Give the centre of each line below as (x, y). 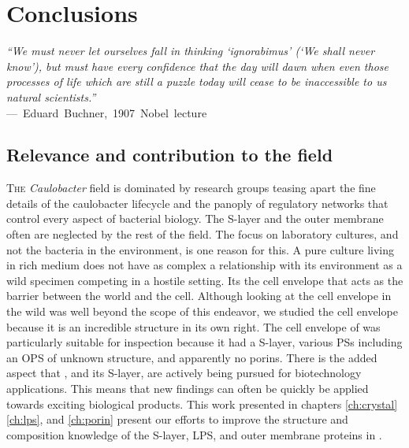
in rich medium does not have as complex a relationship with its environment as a (204, 265)
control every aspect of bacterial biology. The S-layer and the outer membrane (195, 218)
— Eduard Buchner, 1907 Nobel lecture (107, 112)
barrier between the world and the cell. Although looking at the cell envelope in (199, 296)
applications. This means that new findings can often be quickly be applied (188, 389)
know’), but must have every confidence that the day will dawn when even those (197, 66)
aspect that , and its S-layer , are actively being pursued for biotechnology (184, 373)
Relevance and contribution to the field (170, 155)
